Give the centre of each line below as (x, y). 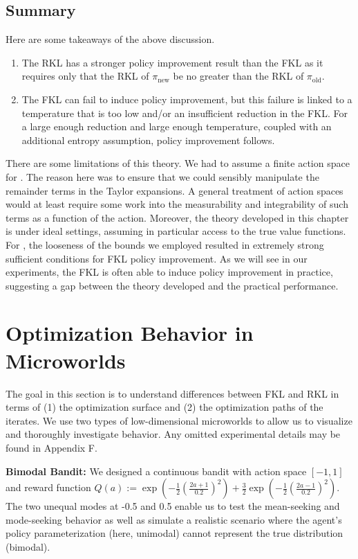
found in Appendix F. (51, 447)
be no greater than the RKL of (238, 76)
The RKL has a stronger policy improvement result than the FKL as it (172, 62)
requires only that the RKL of (85, 76)
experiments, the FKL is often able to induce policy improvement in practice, (169, 272)
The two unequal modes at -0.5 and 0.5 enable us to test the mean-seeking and (173, 506)
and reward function (48, 487)
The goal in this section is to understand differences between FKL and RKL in (172, 393)
